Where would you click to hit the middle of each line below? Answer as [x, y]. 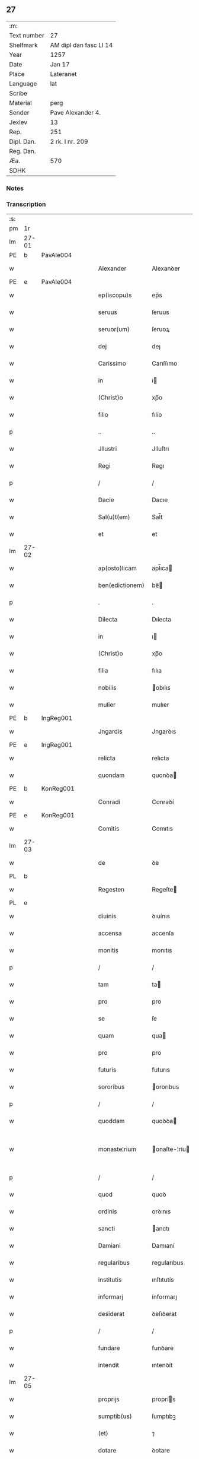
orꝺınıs [161, 1211]
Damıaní [163, 1246]
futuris [107, 1070]
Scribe [18, 93]
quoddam [111, 1121]
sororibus [111, 1087]
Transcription [26, 204]
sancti [107, 1229]
